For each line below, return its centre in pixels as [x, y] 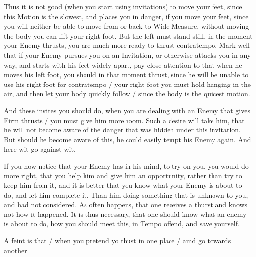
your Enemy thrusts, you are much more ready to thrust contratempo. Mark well [127, 45]
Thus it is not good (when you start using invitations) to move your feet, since [123, 6]
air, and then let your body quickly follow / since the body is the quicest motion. [127, 94]
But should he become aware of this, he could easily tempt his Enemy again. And [128, 139]
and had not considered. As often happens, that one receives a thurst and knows [126, 204]
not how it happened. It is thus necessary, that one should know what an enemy [125, 214]
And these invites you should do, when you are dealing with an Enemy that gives [127, 110]
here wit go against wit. [40, 149]
